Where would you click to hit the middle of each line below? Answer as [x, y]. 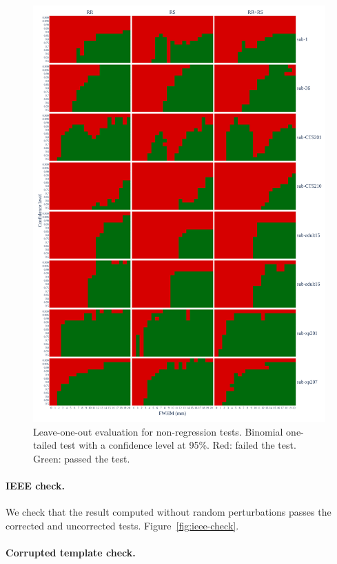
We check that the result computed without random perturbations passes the [168, 512]
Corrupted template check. [71, 552]
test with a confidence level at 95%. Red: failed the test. [178, 445]
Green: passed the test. [82, 458]
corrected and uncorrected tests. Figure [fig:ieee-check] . [122, 525]
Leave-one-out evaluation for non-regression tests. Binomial [158, 431]
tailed [45, 445]
